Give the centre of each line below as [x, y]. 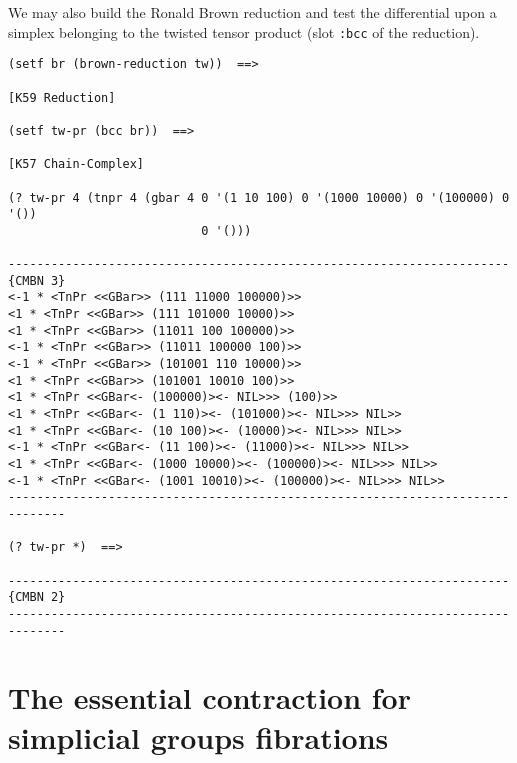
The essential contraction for [209, 697]
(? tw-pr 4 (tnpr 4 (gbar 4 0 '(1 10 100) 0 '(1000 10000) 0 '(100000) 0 [259, 197]
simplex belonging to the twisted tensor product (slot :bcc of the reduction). [244, 31]
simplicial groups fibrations [198, 736]
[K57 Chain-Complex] [76, 164]
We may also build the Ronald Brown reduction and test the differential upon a [252, 12]
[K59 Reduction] [62, 97]
